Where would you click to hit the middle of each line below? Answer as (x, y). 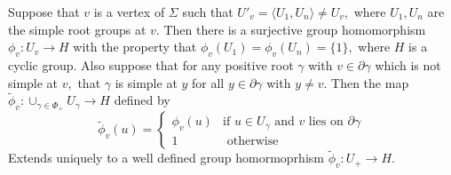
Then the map (370, 82)
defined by (142, 100)
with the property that (135, 47)
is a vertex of (129, 12)
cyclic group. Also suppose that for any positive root (151, 64)
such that (208, 12)
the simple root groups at (77, 29)
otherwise (253, 142)
